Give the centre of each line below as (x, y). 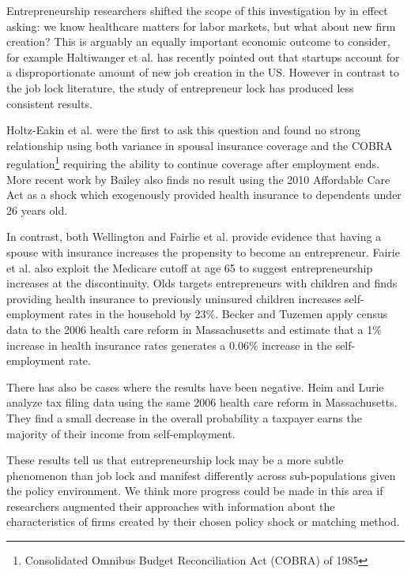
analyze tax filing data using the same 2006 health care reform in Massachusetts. (202, 402)
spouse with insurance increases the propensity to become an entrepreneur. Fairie (203, 251)
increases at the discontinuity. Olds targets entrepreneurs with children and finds (202, 283)
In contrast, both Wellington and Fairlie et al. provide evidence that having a (194, 236)
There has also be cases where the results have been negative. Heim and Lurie (195, 386)
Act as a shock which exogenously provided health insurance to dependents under (204, 195)
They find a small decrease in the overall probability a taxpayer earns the (184, 417)
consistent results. (49, 103)
